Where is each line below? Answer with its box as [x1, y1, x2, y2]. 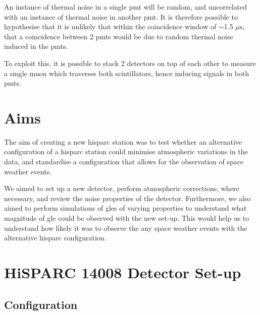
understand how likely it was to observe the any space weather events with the [4, 222, 247, 233]
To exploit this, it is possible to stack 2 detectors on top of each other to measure [4, 57, 256, 68]
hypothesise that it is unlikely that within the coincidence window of [4, 21, 217, 32]
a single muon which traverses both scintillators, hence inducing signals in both [4, 68, 249, 78]
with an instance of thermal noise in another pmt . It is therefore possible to [4, 11, 238, 22]
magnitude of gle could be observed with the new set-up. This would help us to [4, 213, 249, 223]
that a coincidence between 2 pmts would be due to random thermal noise [4, 31, 233, 41]
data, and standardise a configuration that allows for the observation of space [4, 156, 244, 167]
